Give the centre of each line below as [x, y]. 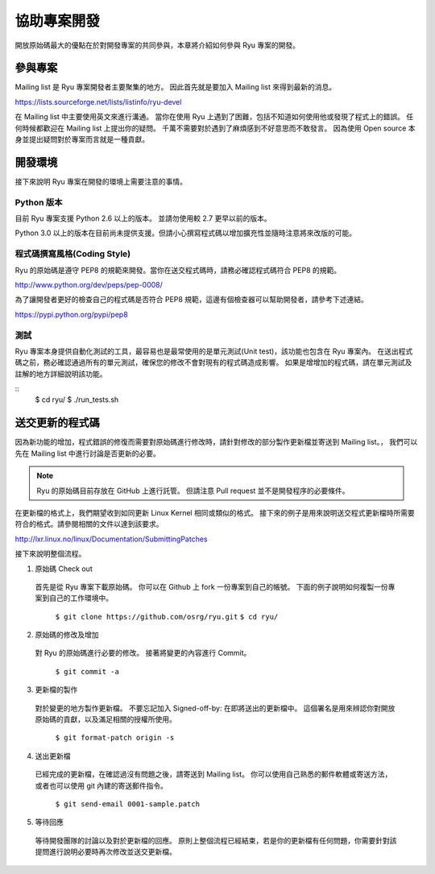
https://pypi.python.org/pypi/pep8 [71, 314]
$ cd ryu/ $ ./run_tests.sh [77, 400]
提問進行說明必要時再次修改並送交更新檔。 [106, 852]
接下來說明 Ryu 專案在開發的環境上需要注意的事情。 [101, 181]
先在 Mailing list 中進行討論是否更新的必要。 [88, 453]
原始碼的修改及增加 [67, 635]
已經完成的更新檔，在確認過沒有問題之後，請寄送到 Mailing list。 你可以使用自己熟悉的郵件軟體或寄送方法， [213, 774]
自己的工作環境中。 [81, 598]
